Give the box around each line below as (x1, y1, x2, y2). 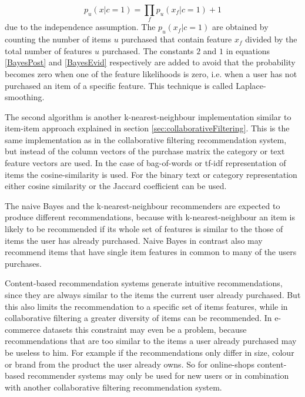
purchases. (5, 257, 42, 269)
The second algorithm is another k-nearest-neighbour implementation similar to (5, 110, 291, 123)
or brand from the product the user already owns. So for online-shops (5, 358, 254, 370)
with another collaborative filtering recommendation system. (5, 381, 222, 393)
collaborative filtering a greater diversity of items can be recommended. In (5, 312, 272, 324)
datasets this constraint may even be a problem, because (43, 323, 247, 335)
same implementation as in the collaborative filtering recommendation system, (5, 133, 287, 145)
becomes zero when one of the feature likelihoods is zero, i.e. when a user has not (5, 67, 297, 80)
